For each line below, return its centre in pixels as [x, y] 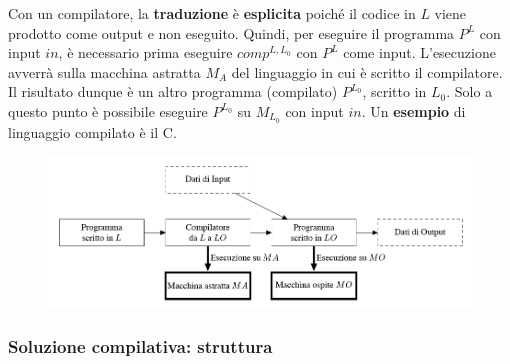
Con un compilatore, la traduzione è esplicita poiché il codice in [212, 13]
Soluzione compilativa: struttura [140, 345]
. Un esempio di [413, 110]
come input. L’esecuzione [419, 52]
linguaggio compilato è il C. [92, 131]
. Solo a [469, 91]
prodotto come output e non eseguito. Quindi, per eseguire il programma [231, 32]
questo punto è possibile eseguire [108, 110]
